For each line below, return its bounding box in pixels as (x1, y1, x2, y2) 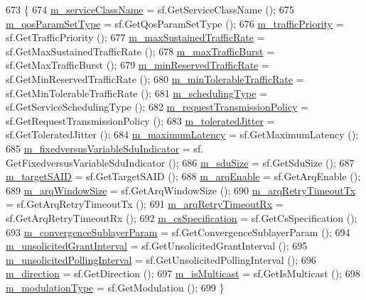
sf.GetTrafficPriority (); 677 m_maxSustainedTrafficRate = (6, 30, 265, 45)
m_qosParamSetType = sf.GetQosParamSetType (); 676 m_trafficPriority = (6, 16, 344, 30)
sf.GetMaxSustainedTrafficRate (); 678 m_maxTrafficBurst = (6, 43, 275, 58)
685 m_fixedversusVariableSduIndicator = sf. (6, 140, 204, 155)
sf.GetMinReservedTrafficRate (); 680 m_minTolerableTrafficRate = (6, 71, 304, 86)
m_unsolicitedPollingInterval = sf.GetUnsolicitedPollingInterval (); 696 (6, 252, 316, 267)
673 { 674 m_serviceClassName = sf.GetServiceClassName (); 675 (6, 2, 294, 16)
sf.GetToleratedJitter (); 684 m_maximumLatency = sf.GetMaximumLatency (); (6, 127, 359, 142)
